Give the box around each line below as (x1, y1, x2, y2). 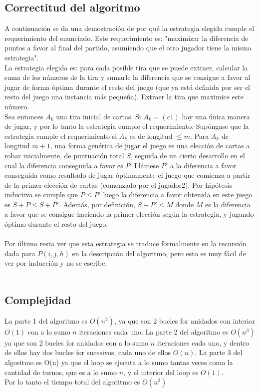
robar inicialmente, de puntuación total (4, 150, 124, 160)
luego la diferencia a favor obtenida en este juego (103, 189, 253, 200)
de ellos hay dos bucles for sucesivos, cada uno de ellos (4, 347, 171, 358)
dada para (4, 248, 35, 258)
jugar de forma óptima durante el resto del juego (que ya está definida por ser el (4, 81, 251, 92)
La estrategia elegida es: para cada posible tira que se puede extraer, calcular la (4, 62, 248, 72)
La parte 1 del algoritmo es (4, 315, 87, 326)
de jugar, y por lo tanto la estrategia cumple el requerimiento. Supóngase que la (4, 121, 249, 131)
